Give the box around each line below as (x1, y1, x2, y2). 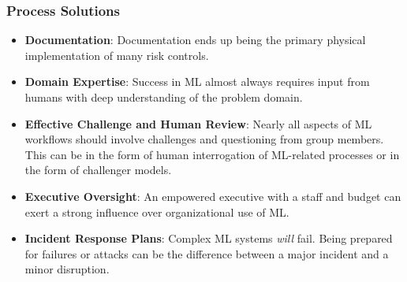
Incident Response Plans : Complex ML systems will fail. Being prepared (24, 230, 393, 247)
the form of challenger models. (24, 161, 172, 178)
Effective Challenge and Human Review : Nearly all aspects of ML (24, 115, 372, 132)
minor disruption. (24, 261, 110, 277)
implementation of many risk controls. (24, 46, 209, 63)
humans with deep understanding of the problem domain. (24, 89, 303, 105)
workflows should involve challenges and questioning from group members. (24, 131, 384, 147)
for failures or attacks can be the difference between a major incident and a (24, 245, 389, 262)
